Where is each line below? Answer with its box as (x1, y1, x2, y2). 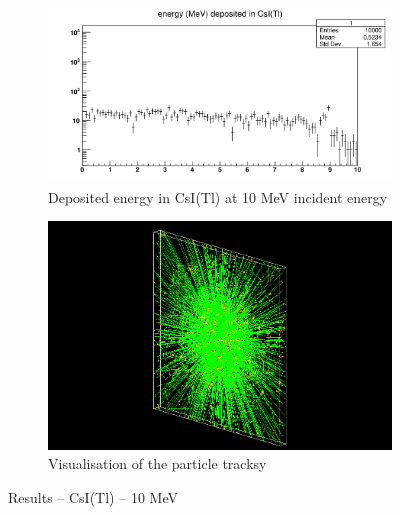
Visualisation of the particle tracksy (48, 453, 267, 474)
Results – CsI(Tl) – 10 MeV (8, 487, 178, 508)
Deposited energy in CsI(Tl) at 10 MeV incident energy (48, 186, 388, 207)
